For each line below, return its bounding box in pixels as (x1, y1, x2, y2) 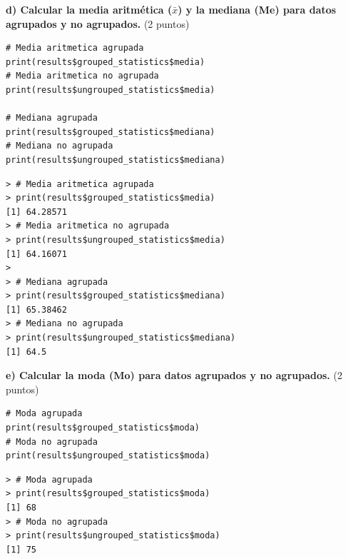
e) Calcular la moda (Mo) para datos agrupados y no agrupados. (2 (6, 368, 342, 383)
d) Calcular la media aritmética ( (6, 2, 173, 16)
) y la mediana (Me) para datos (178, 2, 337, 16)
